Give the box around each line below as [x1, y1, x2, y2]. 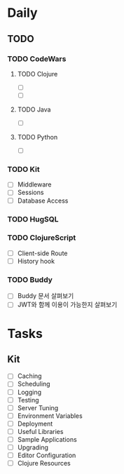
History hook [17, 257, 55, 265]
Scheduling [17, 380, 50, 388]
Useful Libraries [17, 427, 64, 435]
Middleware [17, 180, 52, 189]
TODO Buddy [7, 275, 53, 285]
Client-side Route [17, 249, 68, 257]
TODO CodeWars [7, 54, 67, 64]
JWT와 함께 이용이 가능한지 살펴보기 [17, 300, 118, 309]
